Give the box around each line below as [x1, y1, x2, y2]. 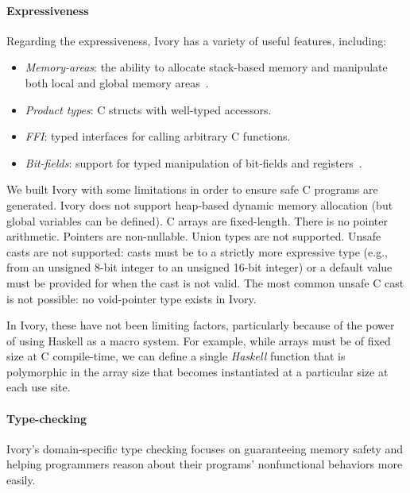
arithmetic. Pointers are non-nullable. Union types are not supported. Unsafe [6, 228, 381, 245]
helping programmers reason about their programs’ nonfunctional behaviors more [6, 456, 403, 472]
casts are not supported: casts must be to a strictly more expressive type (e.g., [6, 243, 388, 260]
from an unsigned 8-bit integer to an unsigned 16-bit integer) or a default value [6, 259, 393, 275]
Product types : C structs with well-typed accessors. [25, 101, 272, 117]
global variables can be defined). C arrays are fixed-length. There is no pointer [6, 212, 388, 229]
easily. [6, 472, 36, 488]
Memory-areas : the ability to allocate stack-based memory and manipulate [25, 59, 388, 75]
